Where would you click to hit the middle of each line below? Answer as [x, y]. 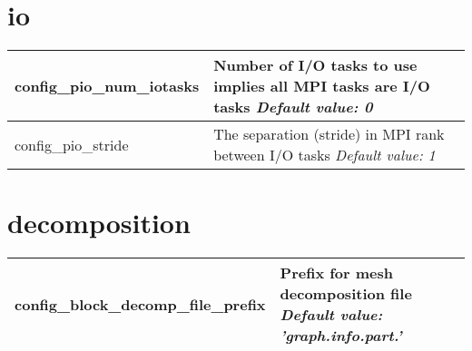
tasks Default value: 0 [293, 107]
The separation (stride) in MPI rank [329, 134]
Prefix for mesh [337, 273]
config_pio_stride [72, 144]
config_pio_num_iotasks [107, 86]
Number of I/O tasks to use [315, 65]
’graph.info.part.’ [341, 336]
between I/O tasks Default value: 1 [324, 155]
